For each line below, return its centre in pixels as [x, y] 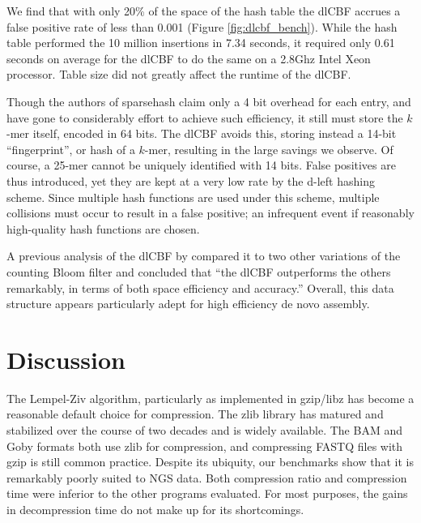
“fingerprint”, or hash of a [71, 149]
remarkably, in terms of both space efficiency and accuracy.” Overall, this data [200, 287]
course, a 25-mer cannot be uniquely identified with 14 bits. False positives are [201, 165]
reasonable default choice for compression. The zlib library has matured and [195, 414]
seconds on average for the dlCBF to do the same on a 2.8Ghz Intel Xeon [189, 58]
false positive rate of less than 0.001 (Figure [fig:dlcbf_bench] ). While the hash [202, 26]
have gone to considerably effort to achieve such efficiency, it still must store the [205, 117]
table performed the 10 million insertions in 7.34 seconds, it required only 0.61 [201, 43]
